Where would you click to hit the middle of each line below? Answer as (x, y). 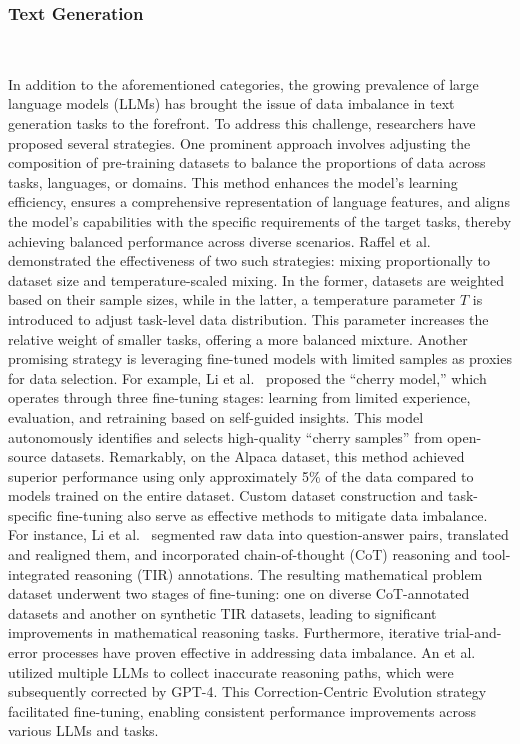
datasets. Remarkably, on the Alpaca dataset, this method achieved (257, 456)
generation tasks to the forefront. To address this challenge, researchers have (242, 123)
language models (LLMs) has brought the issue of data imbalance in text (231, 103)
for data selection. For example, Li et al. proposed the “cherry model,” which (247, 377)
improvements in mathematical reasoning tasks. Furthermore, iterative (224, 632)
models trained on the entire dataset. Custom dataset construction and (226, 495)
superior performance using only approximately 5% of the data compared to (241, 475)
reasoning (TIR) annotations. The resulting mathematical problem (278, 573)
